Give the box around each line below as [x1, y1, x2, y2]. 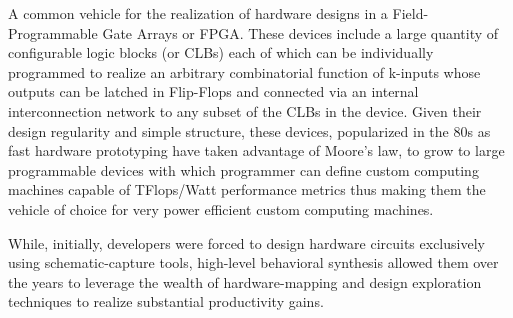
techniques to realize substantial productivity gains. [8, 291, 324, 312]
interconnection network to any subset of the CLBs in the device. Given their [8, 100, 482, 121]
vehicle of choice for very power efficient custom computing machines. [8, 198, 434, 219]
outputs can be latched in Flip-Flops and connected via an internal [8, 81, 419, 102]
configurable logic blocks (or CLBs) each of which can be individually [8, 42, 434, 63]
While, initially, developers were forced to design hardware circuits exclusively [8, 232, 485, 253]
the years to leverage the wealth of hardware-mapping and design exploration [8, 271, 482, 292]
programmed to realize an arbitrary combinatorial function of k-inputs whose [8, 61, 481, 82]
